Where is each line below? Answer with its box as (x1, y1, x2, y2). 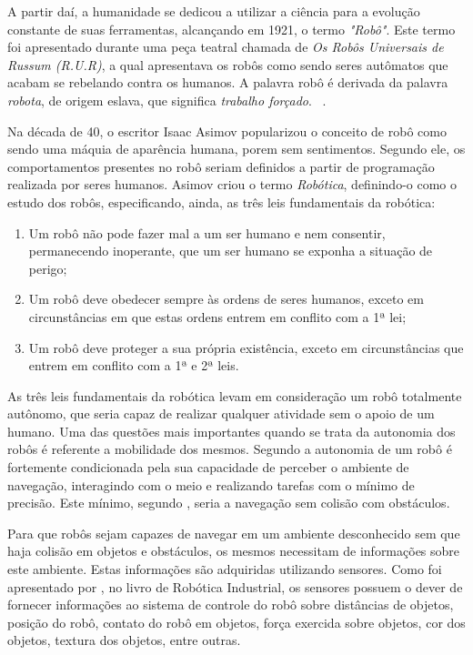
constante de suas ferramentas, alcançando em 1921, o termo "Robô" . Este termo (7, 19, 456, 38)
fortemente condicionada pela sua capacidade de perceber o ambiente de (7, 458, 409, 477)
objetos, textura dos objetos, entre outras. (7, 630, 241, 650)
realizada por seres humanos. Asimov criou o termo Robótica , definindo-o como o (7, 175, 458, 194)
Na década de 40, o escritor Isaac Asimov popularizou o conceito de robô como (7, 121, 447, 140)
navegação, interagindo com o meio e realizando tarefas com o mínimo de (7, 475, 415, 494)
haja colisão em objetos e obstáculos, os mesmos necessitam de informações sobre (7, 541, 460, 560)
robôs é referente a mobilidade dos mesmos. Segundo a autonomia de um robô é (7, 439, 452, 458)
